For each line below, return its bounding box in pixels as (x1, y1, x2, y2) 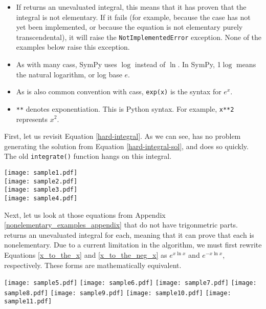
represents (16, 113, 48, 124)
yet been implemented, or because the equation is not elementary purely (16, 22, 243, 32)
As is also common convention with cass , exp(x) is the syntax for (16, 86, 221, 97)
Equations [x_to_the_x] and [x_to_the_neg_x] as (4, 249, 167, 260)
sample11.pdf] (4, 298, 52, 305)
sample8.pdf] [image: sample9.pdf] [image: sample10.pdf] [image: (4, 289, 231, 297)
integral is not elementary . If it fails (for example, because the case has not (16, 11, 251, 22)
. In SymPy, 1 (178, 59, 221, 70)
